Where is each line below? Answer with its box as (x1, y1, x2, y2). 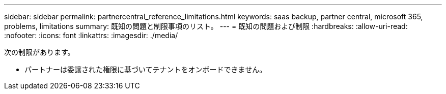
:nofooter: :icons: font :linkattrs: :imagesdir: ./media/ (4, 31, 178, 40)
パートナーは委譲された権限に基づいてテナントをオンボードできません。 (24, 65, 267, 74)
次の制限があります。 (4, 48, 75, 56)
